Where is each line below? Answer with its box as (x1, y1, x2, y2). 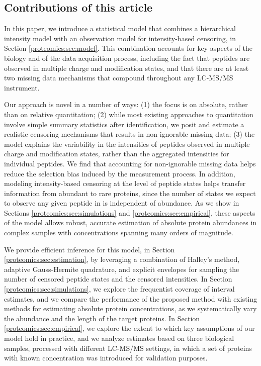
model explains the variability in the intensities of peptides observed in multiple (4, 138, 250, 149)
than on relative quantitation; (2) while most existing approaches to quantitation (4, 109, 253, 119)
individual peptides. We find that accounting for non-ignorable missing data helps (4, 158, 256, 168)
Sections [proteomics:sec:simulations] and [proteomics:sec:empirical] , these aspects (4, 207, 255, 218)
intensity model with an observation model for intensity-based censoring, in (4, 33, 236, 43)
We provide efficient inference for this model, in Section (4, 244, 175, 254)
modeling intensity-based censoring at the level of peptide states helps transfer (4, 178, 246, 189)
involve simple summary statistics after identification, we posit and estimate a (4, 119, 244, 129)
